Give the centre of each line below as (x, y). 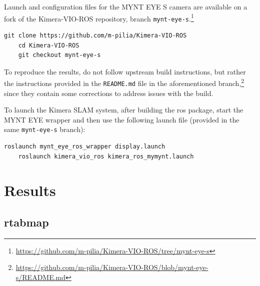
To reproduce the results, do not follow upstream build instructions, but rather (125, 71)
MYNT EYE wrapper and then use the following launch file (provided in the (122, 119)
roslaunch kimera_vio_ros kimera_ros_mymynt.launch (106, 156)
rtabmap (26, 222)
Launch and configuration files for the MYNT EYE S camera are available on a (126, 6)
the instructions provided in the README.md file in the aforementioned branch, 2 (124, 82)
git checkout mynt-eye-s (59, 55)
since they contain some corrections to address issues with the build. (109, 93)
